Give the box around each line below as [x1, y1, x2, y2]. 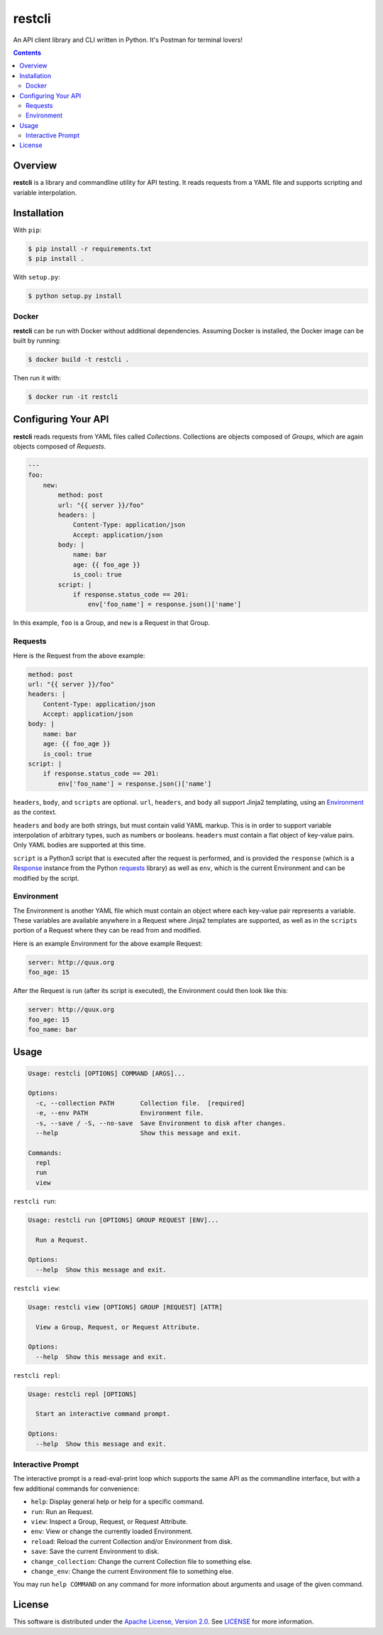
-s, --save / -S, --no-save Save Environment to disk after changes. [35, 1119, 287, 1127]
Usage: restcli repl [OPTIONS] [28, 1390, 138, 1398]
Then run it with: [13, 374, 62, 382]
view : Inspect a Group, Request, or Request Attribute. [30, 1517, 188, 1526]
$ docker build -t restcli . [28, 355, 130, 364]
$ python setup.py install [28, 292, 122, 300]
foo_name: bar [28, 1025, 77, 1034]
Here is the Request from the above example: [13, 651, 145, 660]
